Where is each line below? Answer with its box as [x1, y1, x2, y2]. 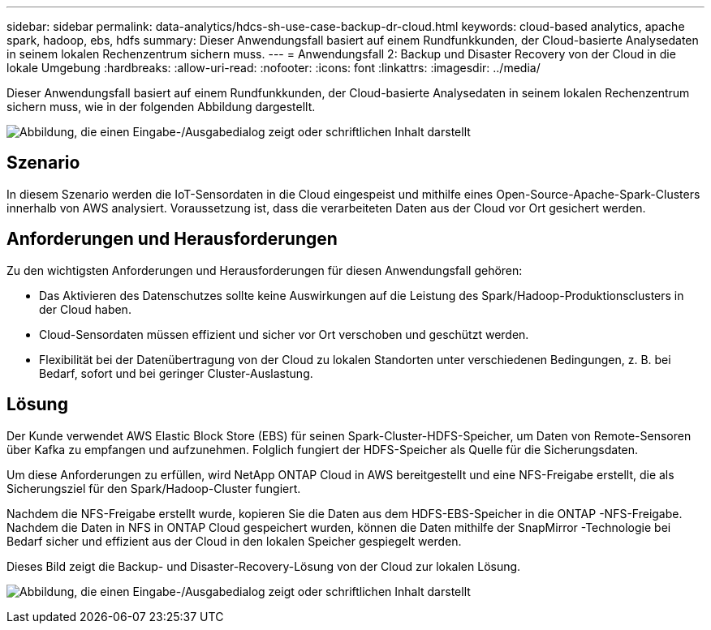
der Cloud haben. [39, 302, 131, 316]
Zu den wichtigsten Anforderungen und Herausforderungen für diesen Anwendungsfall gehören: [6, 263, 523, 277]
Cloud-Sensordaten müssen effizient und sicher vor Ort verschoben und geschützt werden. [39, 327, 529, 341]
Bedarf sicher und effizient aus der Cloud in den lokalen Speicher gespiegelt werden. [6, 534, 462, 548]
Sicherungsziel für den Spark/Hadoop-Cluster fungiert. [6, 481, 301, 495]
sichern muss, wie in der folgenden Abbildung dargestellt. [6, 100, 316, 114]
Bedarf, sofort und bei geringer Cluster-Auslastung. [39, 366, 313, 380]
